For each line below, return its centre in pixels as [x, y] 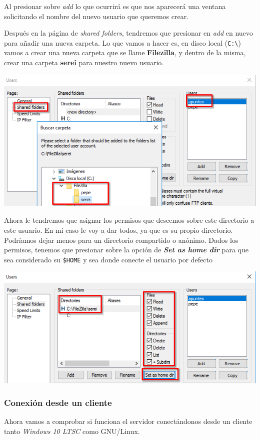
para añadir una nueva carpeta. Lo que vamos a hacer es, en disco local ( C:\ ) [122, 42]
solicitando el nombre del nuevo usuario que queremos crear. [96, 16]
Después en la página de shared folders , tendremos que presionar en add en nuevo [128, 33]
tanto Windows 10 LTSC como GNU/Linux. [72, 431]
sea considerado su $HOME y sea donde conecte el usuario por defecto [108, 259]
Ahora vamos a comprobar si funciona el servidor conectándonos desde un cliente [128, 421]
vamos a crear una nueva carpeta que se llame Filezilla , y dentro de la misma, [125, 52]
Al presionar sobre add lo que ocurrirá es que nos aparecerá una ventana [115, 6]
